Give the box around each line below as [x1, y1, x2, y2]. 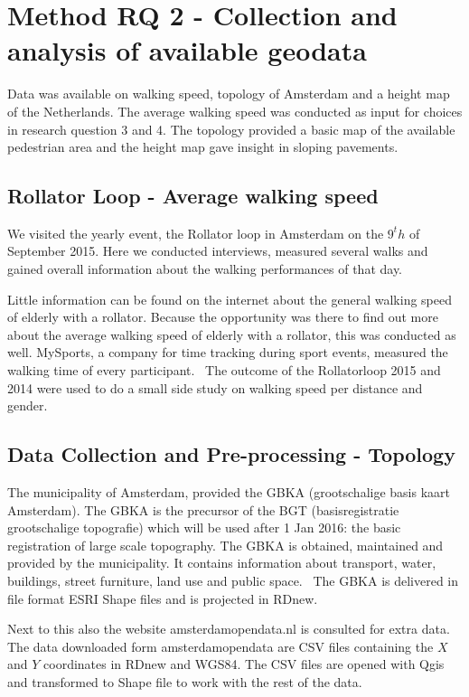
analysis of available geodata [7, 32, 367, 69]
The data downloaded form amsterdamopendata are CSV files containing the [7, 636, 434, 655]
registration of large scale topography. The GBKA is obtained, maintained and [7, 535, 444, 554]
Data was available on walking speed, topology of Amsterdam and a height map [7, 84, 450, 103]
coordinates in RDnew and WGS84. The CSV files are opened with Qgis [43, 655, 445, 673]
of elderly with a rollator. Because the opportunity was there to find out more [7, 307, 438, 326]
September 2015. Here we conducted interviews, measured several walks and [7, 241, 428, 260]
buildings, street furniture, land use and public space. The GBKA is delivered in [7, 571, 459, 589]
